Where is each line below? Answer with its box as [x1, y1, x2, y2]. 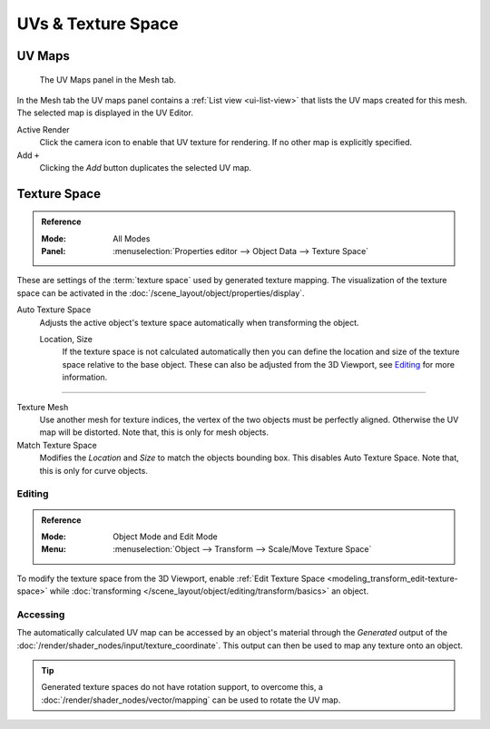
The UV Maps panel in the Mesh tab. [39, 74, 177, 85]
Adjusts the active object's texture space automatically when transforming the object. [39, 317, 359, 328]
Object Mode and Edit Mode [113, 531, 218, 542]
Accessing [16, 608, 65, 621]
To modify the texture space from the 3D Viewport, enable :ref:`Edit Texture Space [16, 573, 326, 584]
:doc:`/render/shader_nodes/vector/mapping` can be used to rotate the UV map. [41, 695, 341, 705]
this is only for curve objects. [39, 465, 149, 476]
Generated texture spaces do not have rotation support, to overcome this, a [41, 682, 324, 693]
